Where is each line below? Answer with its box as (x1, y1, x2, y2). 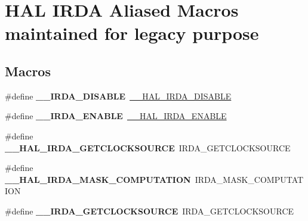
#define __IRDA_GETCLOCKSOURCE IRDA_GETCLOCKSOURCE (5, 204, 294, 217)
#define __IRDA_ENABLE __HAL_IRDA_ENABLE (5, 110, 227, 122)
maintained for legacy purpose (5, 21, 259, 45)
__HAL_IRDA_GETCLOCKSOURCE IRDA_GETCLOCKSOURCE (5, 141, 291, 154)
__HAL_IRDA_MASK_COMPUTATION (5, 173, 191, 185)
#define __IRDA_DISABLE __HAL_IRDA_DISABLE (5, 89, 232, 102)
